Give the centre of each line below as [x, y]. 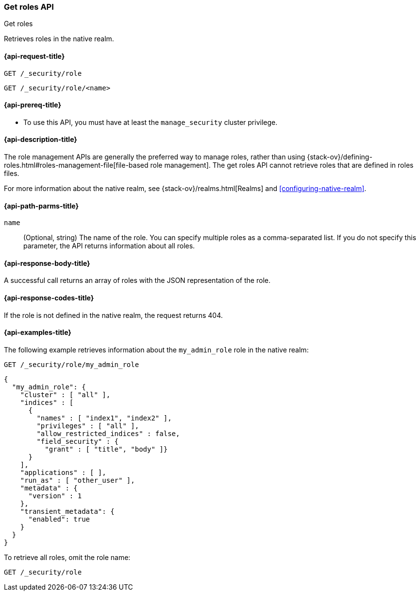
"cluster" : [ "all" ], [65, 394]
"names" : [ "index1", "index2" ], [104, 418]
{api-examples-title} [38, 332]
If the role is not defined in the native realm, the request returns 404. [113, 315]
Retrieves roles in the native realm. [59, 39]
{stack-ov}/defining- [340, 157]
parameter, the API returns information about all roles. [109, 246]
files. [12, 174]
